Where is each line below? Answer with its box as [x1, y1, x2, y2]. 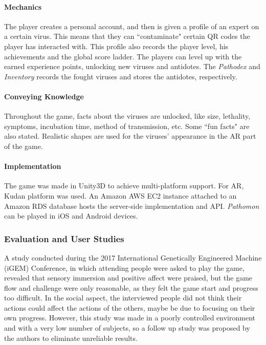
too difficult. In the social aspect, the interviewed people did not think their [4, 292, 242, 303]
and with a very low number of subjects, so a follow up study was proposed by [4, 322, 250, 333]
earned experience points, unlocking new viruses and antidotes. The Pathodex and [4, 61, 260, 72]
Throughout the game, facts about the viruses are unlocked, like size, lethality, [4, 111, 251, 121]
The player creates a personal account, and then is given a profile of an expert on [4, 20, 259, 31]
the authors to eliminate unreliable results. [4, 332, 138, 343]
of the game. [4, 140, 43, 151]
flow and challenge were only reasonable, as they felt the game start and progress [4, 282, 258, 293]
